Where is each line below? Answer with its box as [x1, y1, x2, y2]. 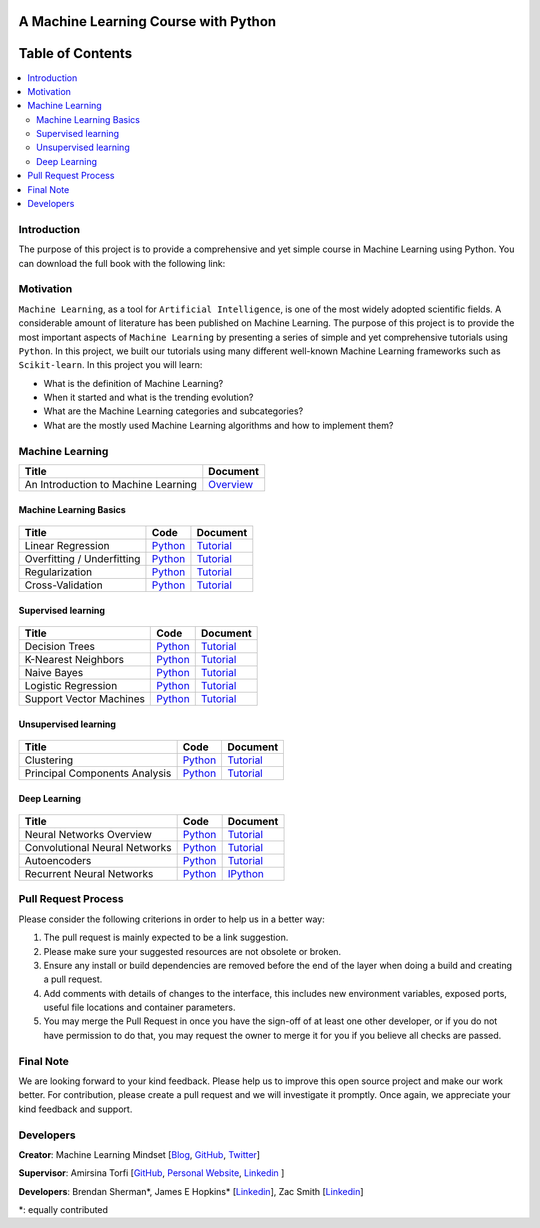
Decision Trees [24, 639, 95, 653]
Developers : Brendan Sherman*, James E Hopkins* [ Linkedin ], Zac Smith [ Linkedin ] [18, 1185, 364, 1197]
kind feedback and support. [18, 1103, 133, 1115]
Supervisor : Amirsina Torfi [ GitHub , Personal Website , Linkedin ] [18, 1167, 285, 1179]
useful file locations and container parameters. [43, 1001, 236, 1014]
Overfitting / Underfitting [24, 551, 141, 565]
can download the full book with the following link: [18, 257, 226, 269]
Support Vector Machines [24, 691, 145, 705]
